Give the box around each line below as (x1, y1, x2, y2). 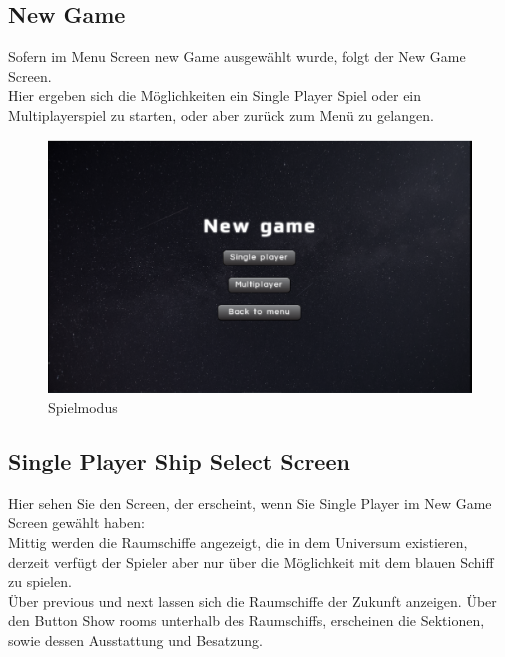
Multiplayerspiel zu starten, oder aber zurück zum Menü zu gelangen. (8, 104, 434, 125)
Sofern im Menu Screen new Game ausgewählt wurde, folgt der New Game (8, 46, 466, 67)
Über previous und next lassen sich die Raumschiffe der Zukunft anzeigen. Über (8, 590, 497, 611)
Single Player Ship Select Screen (8, 445, 350, 476)
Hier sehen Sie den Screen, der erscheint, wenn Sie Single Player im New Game (8, 492, 492, 513)
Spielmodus (48, 396, 118, 417)
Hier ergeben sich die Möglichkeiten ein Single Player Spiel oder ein (8, 85, 422, 106)
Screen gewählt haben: (8, 512, 145, 533)
